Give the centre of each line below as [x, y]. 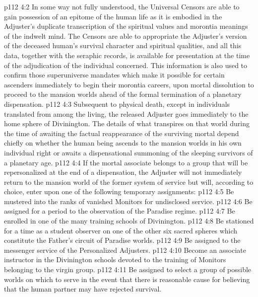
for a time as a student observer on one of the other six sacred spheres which [121, 230]
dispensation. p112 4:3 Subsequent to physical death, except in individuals [117, 104]
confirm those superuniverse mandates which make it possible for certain [114, 75]
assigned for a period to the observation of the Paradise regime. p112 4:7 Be [120, 211]
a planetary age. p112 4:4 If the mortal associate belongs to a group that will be [126, 162]
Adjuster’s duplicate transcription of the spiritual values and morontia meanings [126, 26]
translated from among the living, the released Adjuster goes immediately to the [126, 113]
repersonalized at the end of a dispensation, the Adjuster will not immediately [123, 172]
